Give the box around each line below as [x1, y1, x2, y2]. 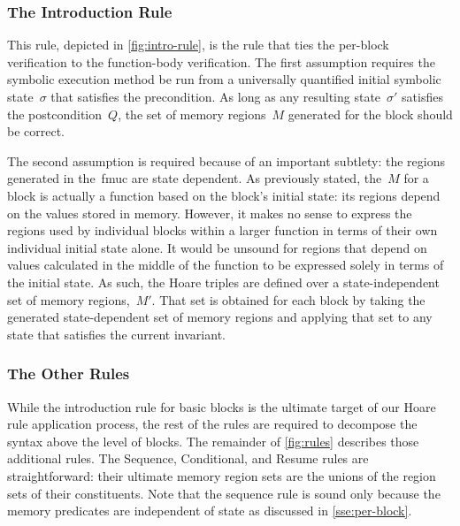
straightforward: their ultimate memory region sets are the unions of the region [7, 466, 436, 484]
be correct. [7, 122, 65, 141]
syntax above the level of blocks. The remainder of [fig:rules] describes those [7, 431, 419, 450]
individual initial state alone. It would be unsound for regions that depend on [7, 238, 427, 256]
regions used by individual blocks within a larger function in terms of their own [7, 221, 438, 240]
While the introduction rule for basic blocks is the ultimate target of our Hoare [7, 397, 436, 415]
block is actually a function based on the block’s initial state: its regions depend [7, 186, 441, 204]
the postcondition [7, 104, 103, 123]
